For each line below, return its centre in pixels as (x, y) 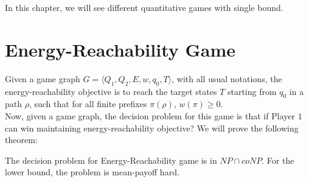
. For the (278, 160)
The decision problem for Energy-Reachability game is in (111, 160)
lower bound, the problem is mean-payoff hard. (92, 172)
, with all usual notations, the (227, 78)
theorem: (21, 140)
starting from (252, 91)
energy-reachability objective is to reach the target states (111, 91)
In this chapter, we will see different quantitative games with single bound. (144, 7)
